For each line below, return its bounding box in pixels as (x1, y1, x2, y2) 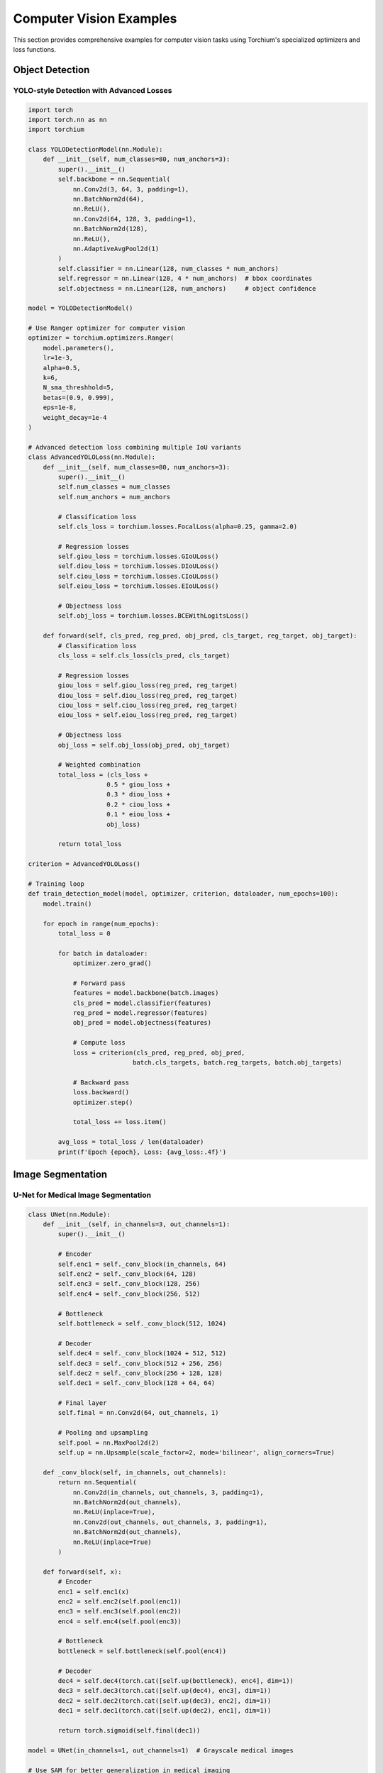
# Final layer (57, 1399, 107, 1407)
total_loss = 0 (57, 929, 111, 938)
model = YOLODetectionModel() (28, 304, 133, 312)
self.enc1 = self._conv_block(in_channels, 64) (57, 1260, 227, 1268)
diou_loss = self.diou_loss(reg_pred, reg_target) (57, 691, 238, 699)
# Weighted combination (57, 761, 141, 769)
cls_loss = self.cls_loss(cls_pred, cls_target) (57, 651, 231, 660)
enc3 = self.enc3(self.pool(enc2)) (57, 1607, 182, 1616)
